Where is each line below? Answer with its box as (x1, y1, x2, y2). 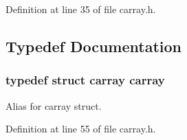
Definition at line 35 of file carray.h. (5, 2, 156, 16)
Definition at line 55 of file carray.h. (5, 121, 156, 136)
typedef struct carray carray (5, 71, 165, 89)
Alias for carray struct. (5, 98, 102, 113)
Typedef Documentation (5, 35, 181, 56)
